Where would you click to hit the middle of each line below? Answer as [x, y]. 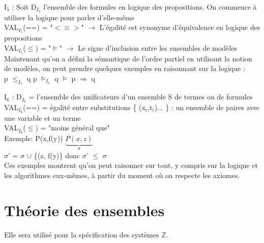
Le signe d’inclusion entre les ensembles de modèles [157, 47]
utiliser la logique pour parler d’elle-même [69, 17]
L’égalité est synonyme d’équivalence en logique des [180, 27]
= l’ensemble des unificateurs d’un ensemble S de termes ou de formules [141, 97]
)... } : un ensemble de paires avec [207, 107]
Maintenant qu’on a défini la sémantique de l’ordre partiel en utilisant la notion [128, 58]
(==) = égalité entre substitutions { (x [84, 107]
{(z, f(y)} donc [57, 155]
